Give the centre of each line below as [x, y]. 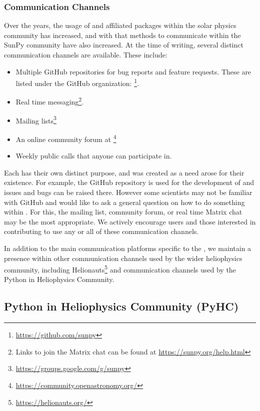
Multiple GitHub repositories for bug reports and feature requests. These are [133, 71]
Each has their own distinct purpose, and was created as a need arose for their [124, 172]
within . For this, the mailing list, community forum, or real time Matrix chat [123, 212]
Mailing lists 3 [36, 119]
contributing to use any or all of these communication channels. [101, 231]
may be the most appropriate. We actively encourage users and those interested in [130, 221]
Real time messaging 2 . [50, 101]
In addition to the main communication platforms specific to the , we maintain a [128, 248]
